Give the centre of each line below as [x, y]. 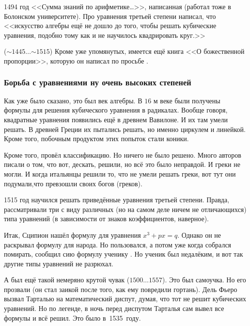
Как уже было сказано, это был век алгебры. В [73, 100]
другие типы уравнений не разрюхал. [59, 263]
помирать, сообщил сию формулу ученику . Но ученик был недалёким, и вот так [124, 254]
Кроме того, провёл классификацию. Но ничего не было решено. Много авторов [123, 155]
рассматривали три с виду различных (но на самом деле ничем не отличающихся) [125, 209]
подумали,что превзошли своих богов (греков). [73, 183]
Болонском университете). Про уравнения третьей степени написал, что [110, 16]
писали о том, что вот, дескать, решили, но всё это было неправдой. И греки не [122, 164]
